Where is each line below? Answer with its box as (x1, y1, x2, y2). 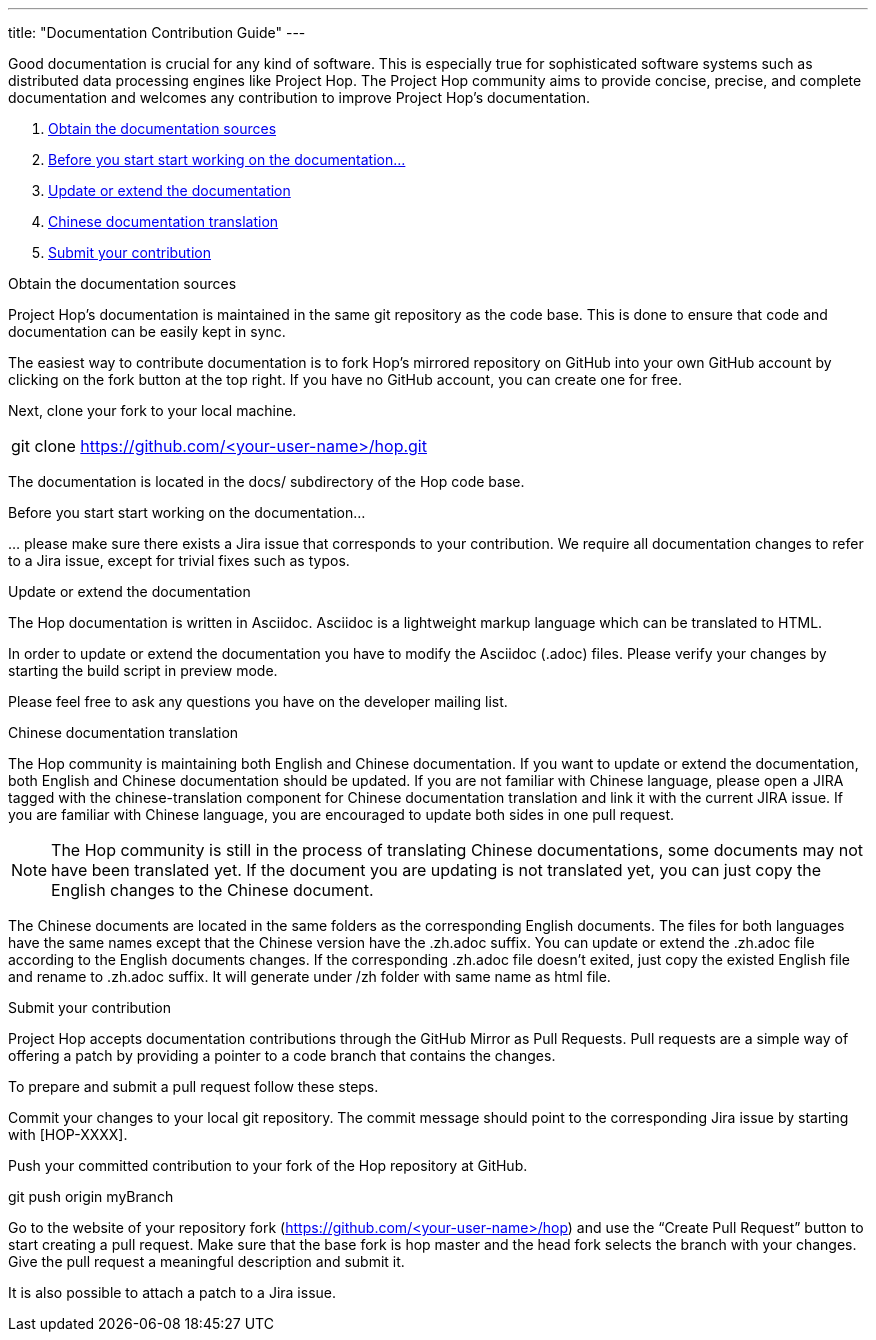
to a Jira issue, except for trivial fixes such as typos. (8, 552, 350, 569)
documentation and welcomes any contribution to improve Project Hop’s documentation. (8, 89, 591, 106)
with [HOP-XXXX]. (8, 1126, 128, 1143)
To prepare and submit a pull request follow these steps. (8, 1078, 379, 1095)
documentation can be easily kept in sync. (8, 323, 286, 340)
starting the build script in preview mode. (8, 662, 278, 679)
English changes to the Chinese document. (51, 880, 374, 900)
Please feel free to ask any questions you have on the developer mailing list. (8, 693, 508, 710)
